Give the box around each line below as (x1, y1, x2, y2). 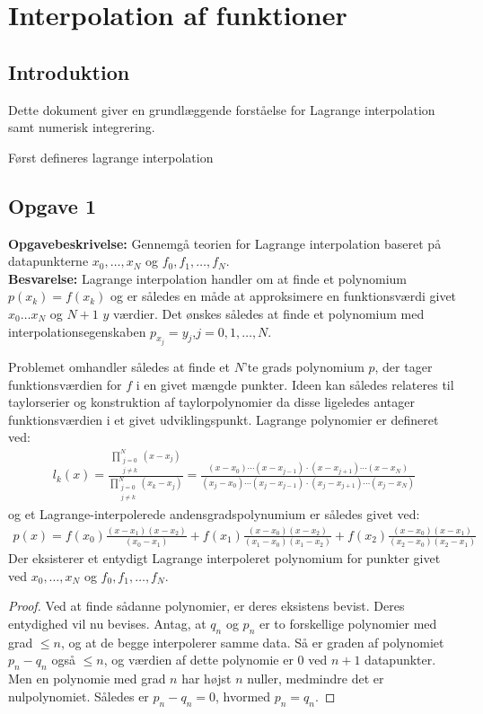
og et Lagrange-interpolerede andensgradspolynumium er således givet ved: (8, 505, 420, 523)
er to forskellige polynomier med (259, 614, 437, 633)
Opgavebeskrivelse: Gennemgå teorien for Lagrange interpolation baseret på (8, 234, 442, 252)
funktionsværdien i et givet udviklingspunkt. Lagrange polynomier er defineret (8, 410, 439, 428)
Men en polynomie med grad (8, 669, 166, 688)
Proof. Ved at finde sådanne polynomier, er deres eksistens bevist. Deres (8, 596, 405, 615)
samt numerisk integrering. (8, 118, 155, 137)
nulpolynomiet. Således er (8, 686, 149, 705)
